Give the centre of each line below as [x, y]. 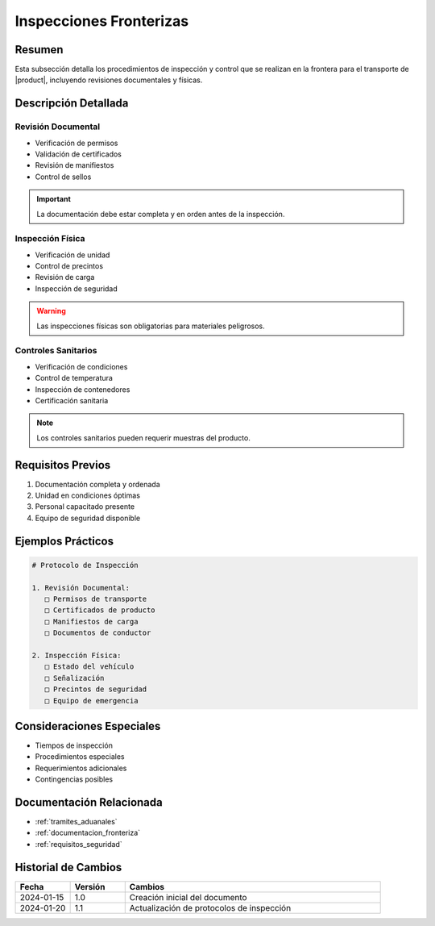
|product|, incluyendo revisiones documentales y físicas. [109, 80]
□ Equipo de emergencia [91, 701]
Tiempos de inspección [74, 745]
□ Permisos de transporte [96, 599]
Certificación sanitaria [72, 400]
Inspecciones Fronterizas [102, 21]
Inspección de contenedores [83, 389]
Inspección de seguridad [77, 288]
